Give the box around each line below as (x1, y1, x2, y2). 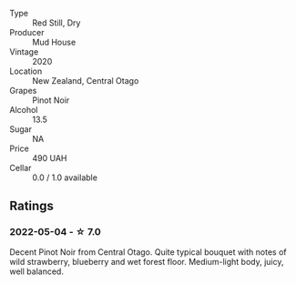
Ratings (9, 198, 55, 214)
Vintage (9, 46, 39, 57)
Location (9, 66, 43, 76)
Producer (9, 27, 45, 37)
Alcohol (9, 105, 38, 115)
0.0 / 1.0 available (32, 172, 98, 183)
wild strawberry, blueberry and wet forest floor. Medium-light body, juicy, (9, 256, 284, 267)
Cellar (9, 163, 32, 173)
